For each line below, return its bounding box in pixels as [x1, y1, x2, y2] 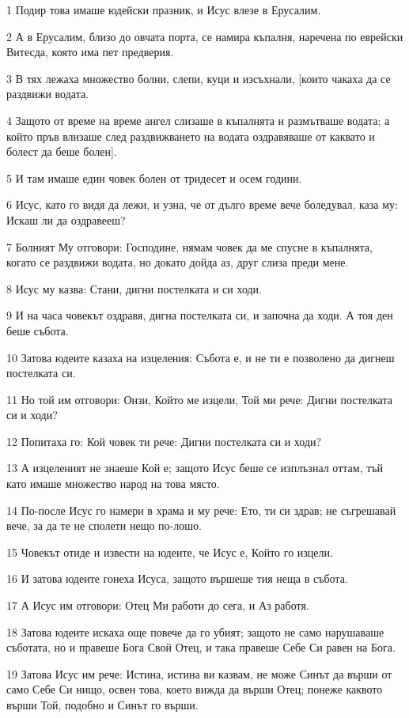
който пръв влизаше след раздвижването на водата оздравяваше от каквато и [6, 127, 375, 144]
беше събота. [6, 322, 69, 338]
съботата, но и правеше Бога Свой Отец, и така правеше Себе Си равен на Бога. [6, 639, 396, 656]
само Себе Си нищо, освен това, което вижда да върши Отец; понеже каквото [6, 681, 383, 697]
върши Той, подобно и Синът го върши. [6, 697, 199, 712]
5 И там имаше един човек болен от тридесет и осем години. [6, 169, 302, 186]
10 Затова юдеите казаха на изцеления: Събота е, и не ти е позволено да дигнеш [6, 349, 395, 365]
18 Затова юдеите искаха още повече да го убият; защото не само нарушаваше [6, 623, 384, 640]
